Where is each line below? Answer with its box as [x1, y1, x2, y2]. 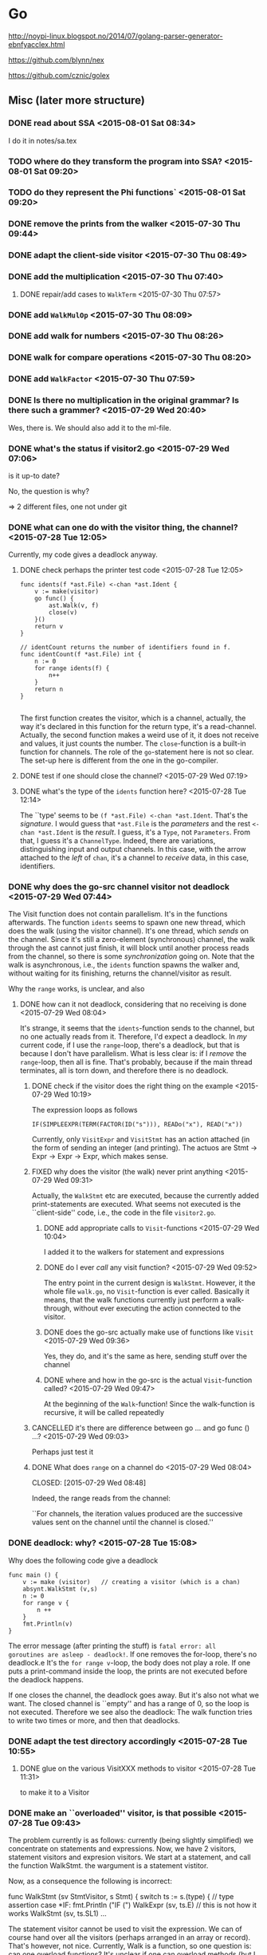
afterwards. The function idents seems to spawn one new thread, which [8, 918, 245, 928]
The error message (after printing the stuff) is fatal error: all [8, 1641, 217, 1650]
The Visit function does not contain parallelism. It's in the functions [8, 909, 228, 919]
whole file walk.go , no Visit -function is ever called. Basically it [43, 1287, 249, 1296]
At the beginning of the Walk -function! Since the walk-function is [43, 1399, 255, 1409]
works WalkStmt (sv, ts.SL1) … [8, 1909, 108, 1918]
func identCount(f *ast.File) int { [19, 651, 142, 659]
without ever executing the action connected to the [73, 1303, 241, 1313]
